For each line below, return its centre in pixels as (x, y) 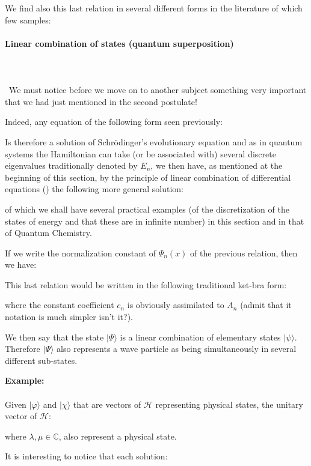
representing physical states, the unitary (229, 404)
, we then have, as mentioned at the (217, 165)
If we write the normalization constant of (80, 253)
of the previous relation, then (244, 253)
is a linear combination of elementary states (200, 337)
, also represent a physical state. (118, 436)
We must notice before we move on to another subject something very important (158, 90)
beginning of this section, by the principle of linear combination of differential (148, 177)
